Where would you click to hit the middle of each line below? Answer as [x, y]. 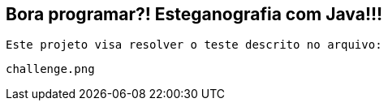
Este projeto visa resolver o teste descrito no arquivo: [194, 45]
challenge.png [50, 69]
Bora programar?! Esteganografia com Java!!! [194, 14]
